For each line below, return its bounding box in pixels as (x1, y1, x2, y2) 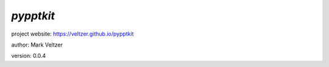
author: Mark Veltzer (11, 41, 63, 48)
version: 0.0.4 (11, 52, 46, 60)
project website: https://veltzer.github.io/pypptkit (11, 30, 134, 37)
